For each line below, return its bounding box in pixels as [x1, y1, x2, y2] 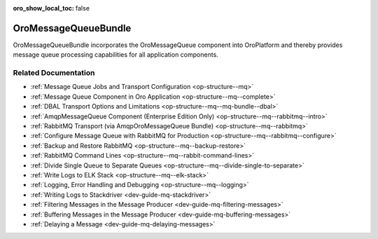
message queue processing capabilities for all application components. [13, 50, 218, 59]
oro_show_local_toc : [13, 4, 75, 12]
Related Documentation [13, 68, 95, 78]
